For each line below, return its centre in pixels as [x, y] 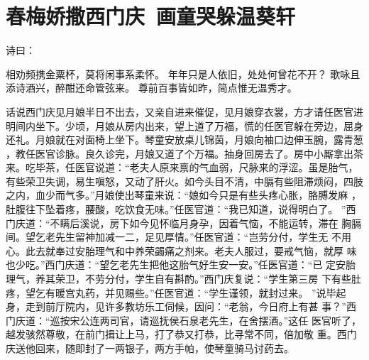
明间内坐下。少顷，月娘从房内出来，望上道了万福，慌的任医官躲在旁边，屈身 [184, 125]
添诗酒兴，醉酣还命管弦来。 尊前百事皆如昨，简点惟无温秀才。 [152, 88]
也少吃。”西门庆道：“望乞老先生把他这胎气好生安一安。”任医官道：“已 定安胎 [181, 264]
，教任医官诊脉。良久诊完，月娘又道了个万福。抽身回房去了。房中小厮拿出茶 [184, 153]
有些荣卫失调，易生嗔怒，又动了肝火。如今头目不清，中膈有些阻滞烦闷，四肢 [184, 181]
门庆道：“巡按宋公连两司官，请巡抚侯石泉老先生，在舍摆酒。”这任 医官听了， [183, 320]
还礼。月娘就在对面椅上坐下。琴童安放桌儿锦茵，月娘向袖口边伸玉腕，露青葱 [184, 140]
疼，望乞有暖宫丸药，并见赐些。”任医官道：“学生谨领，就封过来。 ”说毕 [171, 292]
